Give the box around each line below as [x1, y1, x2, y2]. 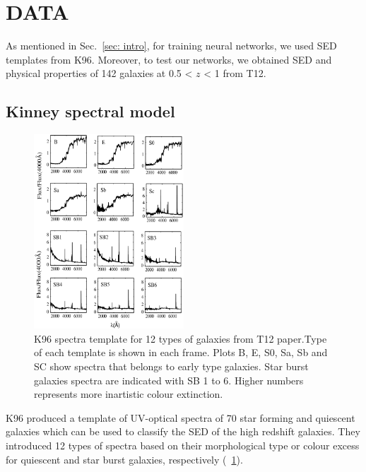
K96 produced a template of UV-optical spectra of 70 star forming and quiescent [6, 410, 355, 425]
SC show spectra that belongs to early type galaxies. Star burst [34, 358, 309, 373]
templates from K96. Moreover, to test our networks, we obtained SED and [6, 52, 332, 66]
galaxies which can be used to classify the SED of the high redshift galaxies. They [6, 424, 360, 439]
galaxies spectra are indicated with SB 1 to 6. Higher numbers [34, 372, 304, 387]
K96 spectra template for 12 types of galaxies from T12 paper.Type [34, 331, 327, 346]
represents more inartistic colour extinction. [34, 387, 223, 401]
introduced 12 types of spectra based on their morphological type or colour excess [6, 437, 360, 452]
